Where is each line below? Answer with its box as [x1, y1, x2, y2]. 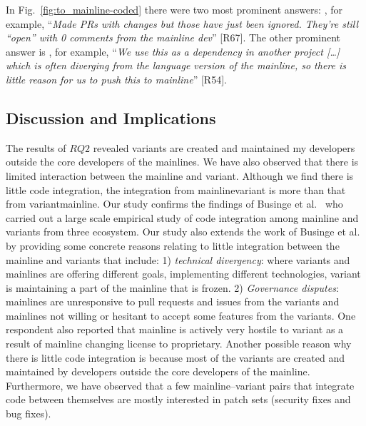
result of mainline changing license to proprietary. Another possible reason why [6, 336, 352, 351]
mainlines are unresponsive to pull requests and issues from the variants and [6, 294, 340, 309]
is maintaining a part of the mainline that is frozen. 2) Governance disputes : [6, 280, 339, 295]
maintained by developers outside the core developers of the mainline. [6, 364, 310, 379]
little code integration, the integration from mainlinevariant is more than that [6, 182, 346, 197]
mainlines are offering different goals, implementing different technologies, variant [6, 266, 361, 281]
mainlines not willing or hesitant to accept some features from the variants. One [6, 308, 356, 323]
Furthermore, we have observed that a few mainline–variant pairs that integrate [6, 377, 355, 392]
